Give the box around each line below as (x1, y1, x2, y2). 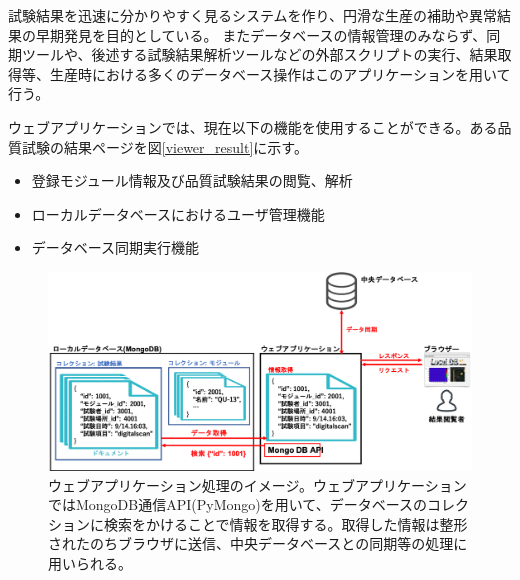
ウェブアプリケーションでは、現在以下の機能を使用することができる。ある (8, 116, 498, 137)
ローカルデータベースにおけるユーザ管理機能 (31, 203, 325, 224)
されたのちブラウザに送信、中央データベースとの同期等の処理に (48, 533, 468, 554)
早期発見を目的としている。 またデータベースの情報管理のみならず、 (35, 24, 487, 45)
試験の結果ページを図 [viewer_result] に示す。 (21, 136, 308, 157)
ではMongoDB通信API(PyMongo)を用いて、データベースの (48, 494, 427, 515)
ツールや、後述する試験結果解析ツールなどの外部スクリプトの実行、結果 (21, 44, 498, 65)
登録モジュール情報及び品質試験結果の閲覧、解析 (31, 170, 353, 191)
